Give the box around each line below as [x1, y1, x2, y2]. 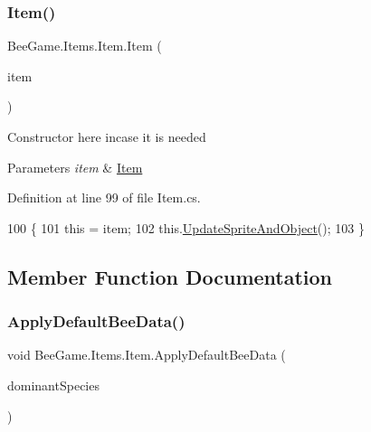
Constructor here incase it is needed [7, 127, 206, 146]
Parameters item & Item [7, 157, 143, 176]
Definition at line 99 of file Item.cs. [7, 188, 201, 207]
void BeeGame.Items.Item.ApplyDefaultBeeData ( [7, 345, 286, 364]
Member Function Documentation [7, 262, 333, 290]
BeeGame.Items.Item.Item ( [7, 36, 162, 55]
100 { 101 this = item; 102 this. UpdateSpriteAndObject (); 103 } [7, 218, 365, 237]
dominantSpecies [7, 375, 100, 394]
